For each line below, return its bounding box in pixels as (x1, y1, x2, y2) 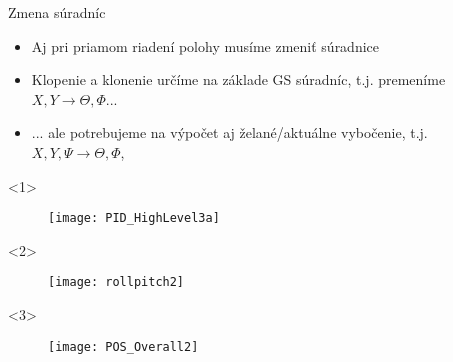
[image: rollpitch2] (48, 275, 185, 290)
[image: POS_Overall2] (48, 339, 199, 354)
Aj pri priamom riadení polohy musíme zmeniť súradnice (31, 35, 380, 56)
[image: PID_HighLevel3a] (48, 211, 220, 226)
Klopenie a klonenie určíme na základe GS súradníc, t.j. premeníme (31, 69, 446, 90)
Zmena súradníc (8, 2, 106, 22)
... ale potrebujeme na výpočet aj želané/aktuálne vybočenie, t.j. (31, 122, 428, 143)
